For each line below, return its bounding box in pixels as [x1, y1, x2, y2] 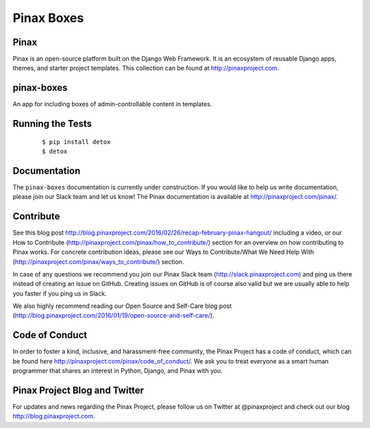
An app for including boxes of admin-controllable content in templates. [12, 100, 212, 108]
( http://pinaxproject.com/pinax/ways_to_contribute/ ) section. [12, 257, 184, 265]
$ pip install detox [42, 138, 111, 145]
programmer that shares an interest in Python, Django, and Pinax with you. [12, 367, 223, 375]
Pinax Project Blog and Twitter [12, 384, 144, 396]
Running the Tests [12, 118, 92, 130]
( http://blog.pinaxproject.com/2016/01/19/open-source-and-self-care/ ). [12, 311, 214, 320]
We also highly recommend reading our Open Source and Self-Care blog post [12, 302, 232, 310]
